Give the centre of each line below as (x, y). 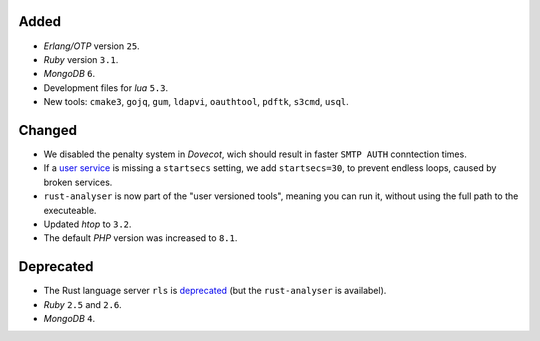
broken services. (78, 182)
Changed (47, 130)
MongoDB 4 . (69, 319)
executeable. (70, 210)
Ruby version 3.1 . (81, 59)
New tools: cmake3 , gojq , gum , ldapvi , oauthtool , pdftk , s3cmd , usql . (196, 102)
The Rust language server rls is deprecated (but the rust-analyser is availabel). (215, 291)
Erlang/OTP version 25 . (91, 46)
